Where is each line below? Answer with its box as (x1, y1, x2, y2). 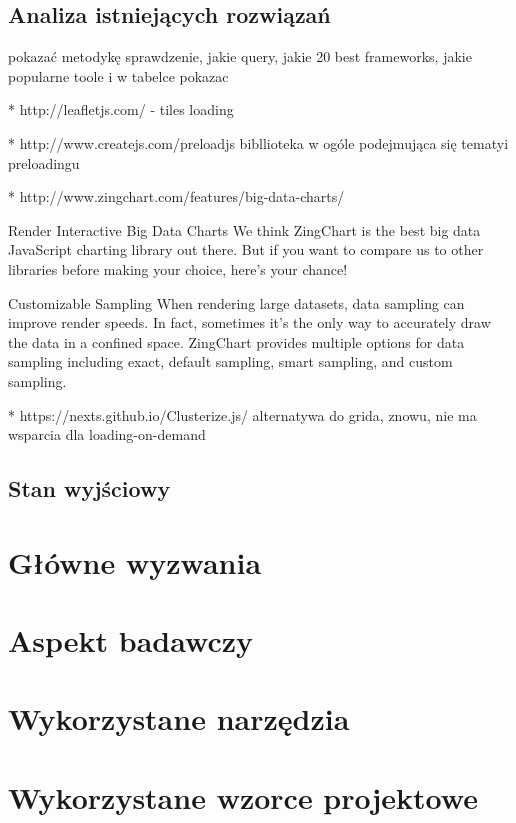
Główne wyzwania (8, 541, 262, 582)
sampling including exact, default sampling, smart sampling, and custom (8, 351, 453, 372)
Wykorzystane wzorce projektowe (8, 776, 478, 817)
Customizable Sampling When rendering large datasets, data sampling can (8, 292, 465, 313)
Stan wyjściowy (8, 473, 171, 504)
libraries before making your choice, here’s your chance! (8, 258, 348, 279)
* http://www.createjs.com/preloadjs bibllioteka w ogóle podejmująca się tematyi (8, 132, 509, 153)
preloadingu (8, 152, 80, 173)
